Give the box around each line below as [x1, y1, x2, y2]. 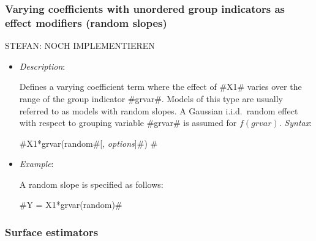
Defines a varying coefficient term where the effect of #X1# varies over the [19, 80, 302, 93]
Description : [19, 59, 66, 72]
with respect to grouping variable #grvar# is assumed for [19, 116, 237, 129]
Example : [19, 157, 54, 170]
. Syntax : [279, 116, 312, 129]
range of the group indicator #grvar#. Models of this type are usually [19, 92, 284, 105]
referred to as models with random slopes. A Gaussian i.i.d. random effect [19, 104, 298, 117]
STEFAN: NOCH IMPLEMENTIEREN [5, 39, 155, 52]
